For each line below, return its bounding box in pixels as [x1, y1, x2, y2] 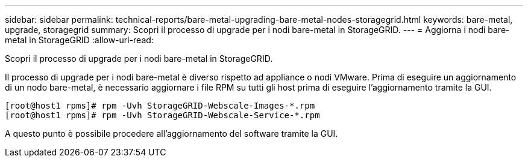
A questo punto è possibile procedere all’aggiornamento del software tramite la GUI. [5, 128, 338, 139]
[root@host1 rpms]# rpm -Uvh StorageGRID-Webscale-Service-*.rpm [5, 110, 320, 120]
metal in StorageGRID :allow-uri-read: [5, 35, 154, 45]
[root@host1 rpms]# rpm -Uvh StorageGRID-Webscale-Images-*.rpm [5, 101, 315, 110]
